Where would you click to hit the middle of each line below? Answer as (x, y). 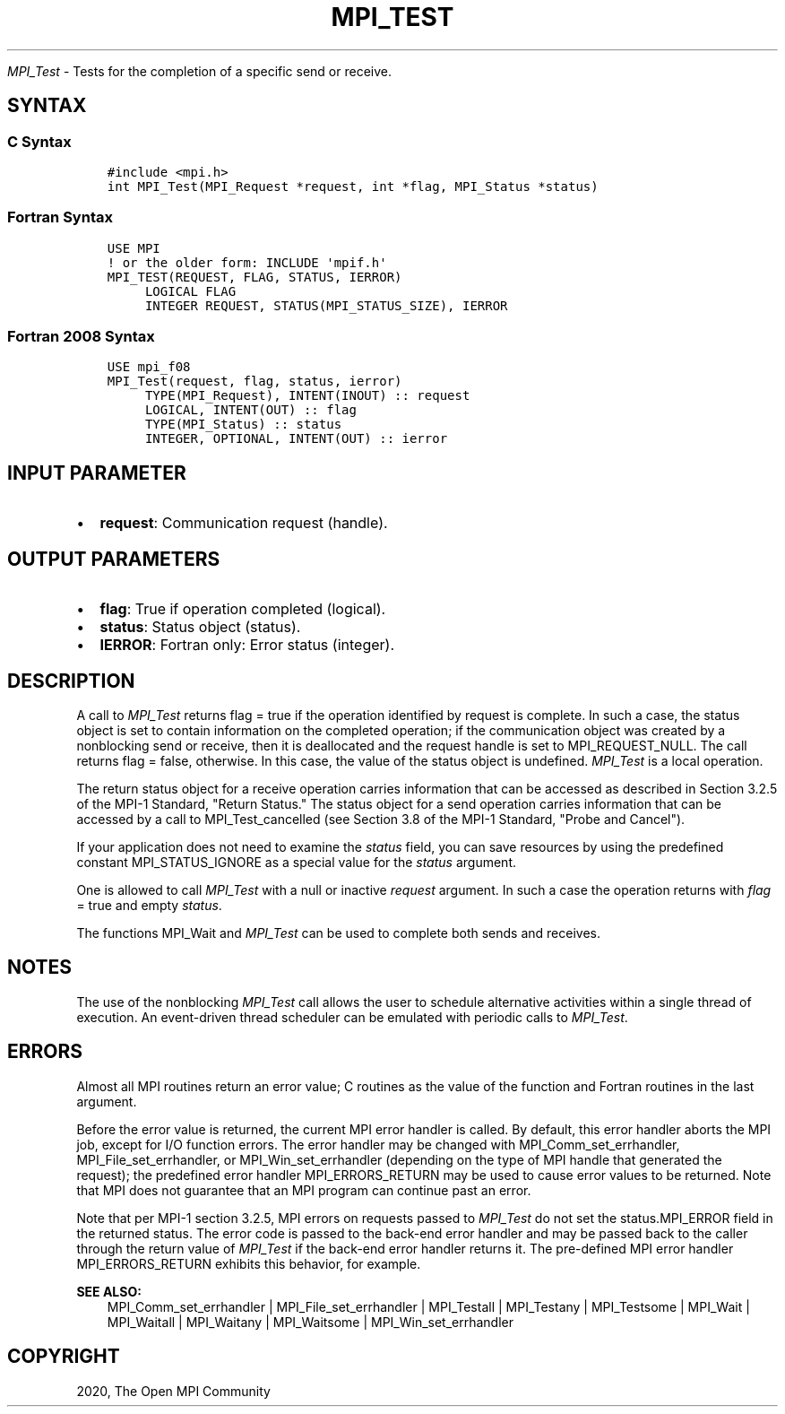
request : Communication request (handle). (244, 523)
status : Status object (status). (200, 627)
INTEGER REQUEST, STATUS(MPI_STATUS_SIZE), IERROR (326, 305)
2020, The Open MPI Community (173, 1391)
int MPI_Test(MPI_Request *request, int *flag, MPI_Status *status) (353, 186)
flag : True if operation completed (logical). (243, 609)
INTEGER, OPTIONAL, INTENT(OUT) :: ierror (296, 439)
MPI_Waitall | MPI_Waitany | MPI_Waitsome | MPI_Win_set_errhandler (311, 1322)
